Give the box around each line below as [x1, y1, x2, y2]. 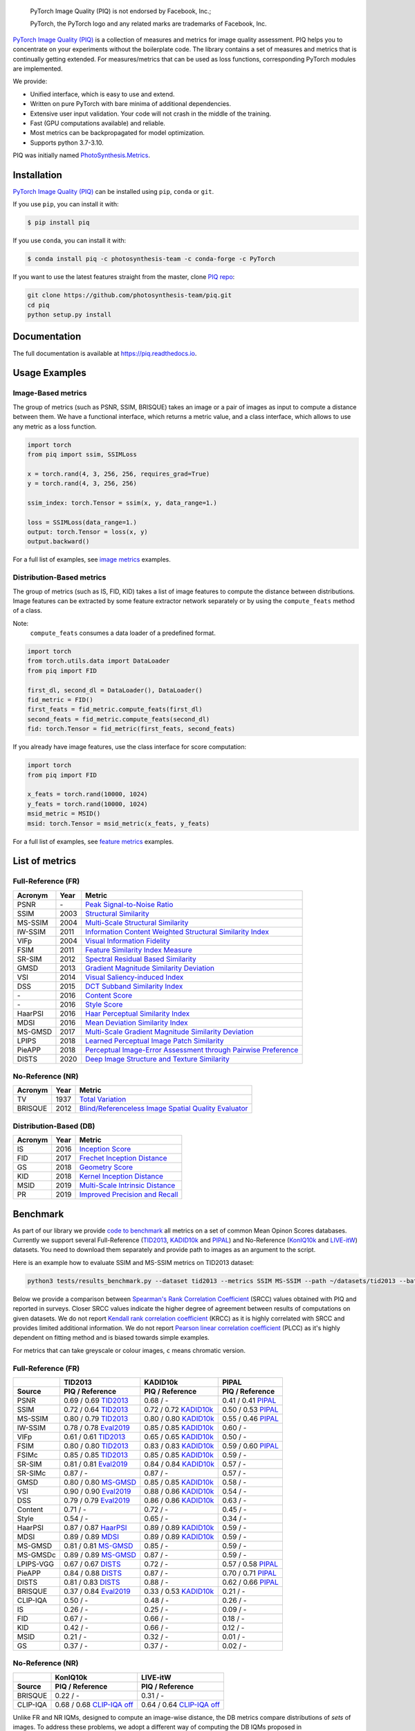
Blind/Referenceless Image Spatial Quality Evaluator [79, 1104, 248, 1113]
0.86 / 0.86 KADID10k [144, 1496, 214, 1505]
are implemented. [12, 64, 63, 73]
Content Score [85, 990, 133, 1000]
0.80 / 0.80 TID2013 [63, 1441, 129, 1451]
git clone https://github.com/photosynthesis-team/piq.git [27, 292, 232, 299]
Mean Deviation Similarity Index [85, 1018, 188, 1028]
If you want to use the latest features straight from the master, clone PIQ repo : [12, 273, 235, 281]
